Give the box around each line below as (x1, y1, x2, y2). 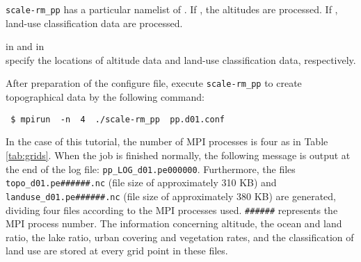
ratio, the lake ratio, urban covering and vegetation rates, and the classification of (6, 229, 354, 244)
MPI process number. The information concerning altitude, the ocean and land (6, 216, 342, 231)
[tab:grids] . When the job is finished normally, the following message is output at (6, 147, 351, 162)
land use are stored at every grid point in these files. (6, 243, 228, 258)
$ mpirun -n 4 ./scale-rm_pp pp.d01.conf (10, 114, 225, 124)
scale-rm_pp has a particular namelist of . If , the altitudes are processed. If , (6, 2, 338, 16)
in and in (6, 39, 45, 54)
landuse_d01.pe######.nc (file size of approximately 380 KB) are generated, (6, 188, 336, 203)
